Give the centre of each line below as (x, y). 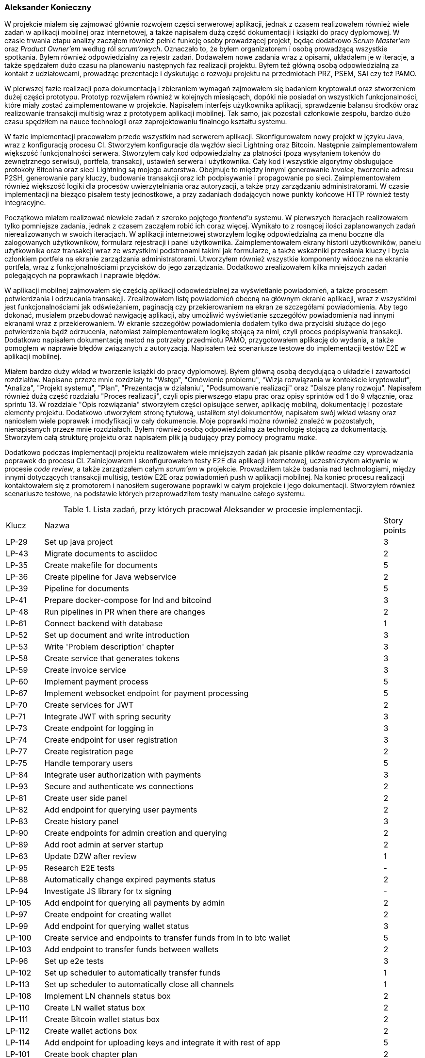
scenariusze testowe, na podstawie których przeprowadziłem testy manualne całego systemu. (155, 494)
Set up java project (79, 542)
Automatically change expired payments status (130, 880)
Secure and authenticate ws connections (119, 787)
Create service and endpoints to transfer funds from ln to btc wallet (167, 938)
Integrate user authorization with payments (123, 775)
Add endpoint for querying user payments (121, 810)
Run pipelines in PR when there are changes (125, 612)
